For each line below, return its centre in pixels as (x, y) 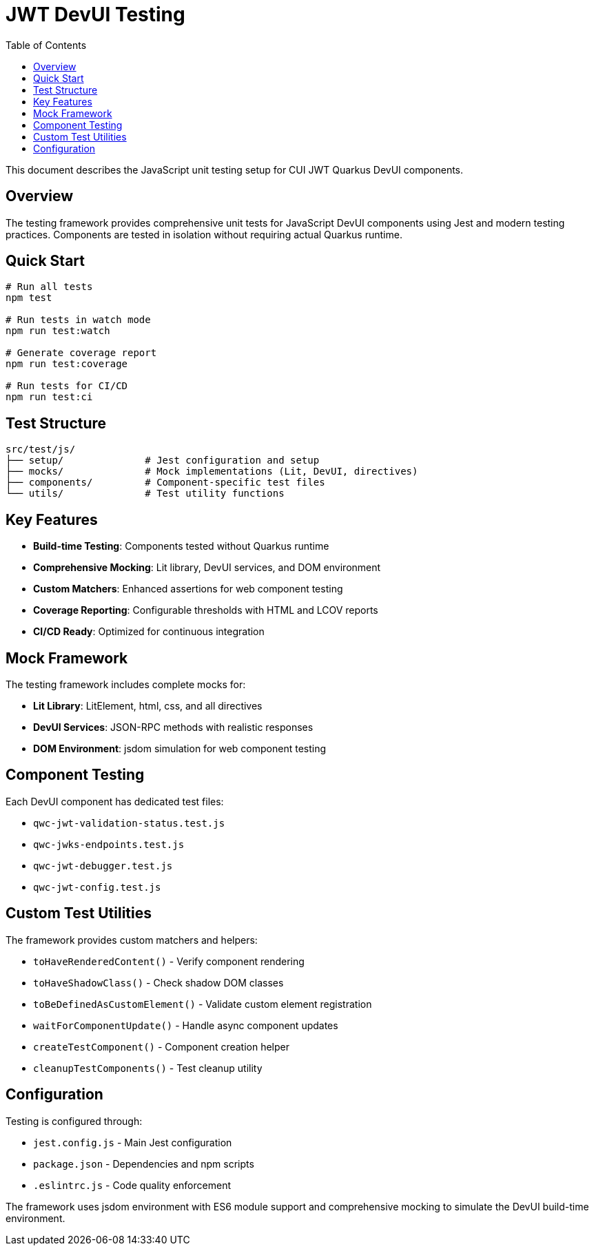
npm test (29, 298)
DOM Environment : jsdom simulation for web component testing (180, 748)
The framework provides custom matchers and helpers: (132, 940)
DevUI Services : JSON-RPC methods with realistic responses (173, 727)
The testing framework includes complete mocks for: (126, 684)
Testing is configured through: (74, 1121)
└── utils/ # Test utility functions (145, 494)
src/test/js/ (41, 449)
